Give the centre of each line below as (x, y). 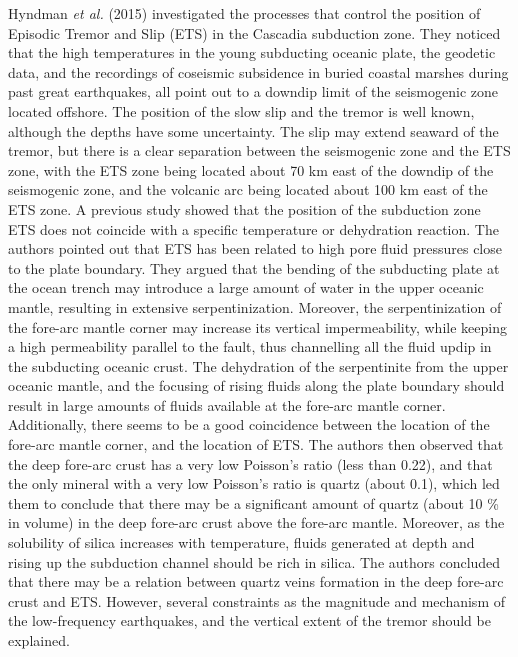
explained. (39, 640)
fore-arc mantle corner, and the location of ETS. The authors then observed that (256, 444)
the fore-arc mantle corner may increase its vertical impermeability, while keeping (257, 326)
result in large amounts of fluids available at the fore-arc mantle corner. (227, 404)
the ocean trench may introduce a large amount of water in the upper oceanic (246, 287)
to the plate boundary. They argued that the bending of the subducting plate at (254, 267)
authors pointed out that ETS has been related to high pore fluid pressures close (255, 248)
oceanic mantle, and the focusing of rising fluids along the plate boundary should (256, 385)
